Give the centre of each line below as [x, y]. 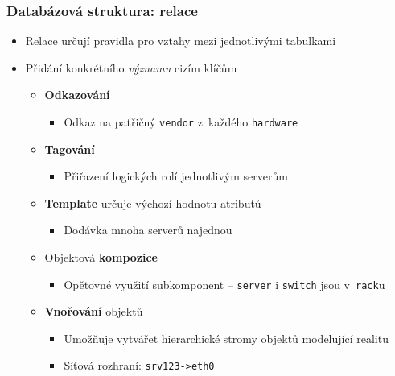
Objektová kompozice [101, 257]
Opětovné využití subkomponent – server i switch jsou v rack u [224, 284]
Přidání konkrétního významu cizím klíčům [131, 67]
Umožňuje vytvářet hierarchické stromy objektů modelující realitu [226, 338]
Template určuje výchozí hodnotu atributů [153, 202]
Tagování [70, 149]
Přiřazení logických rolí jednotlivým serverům [176, 176]
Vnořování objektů [94, 311]
